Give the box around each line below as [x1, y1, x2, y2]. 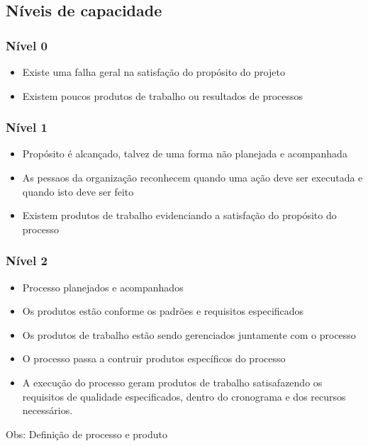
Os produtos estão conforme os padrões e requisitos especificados [22, 303, 304, 318]
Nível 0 [6, 36, 48, 54]
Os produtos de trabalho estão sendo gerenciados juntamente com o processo [22, 327, 356, 342]
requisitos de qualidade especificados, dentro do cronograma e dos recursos [22, 389, 346, 403]
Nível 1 [6, 118, 48, 136]
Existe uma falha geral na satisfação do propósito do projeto [22, 65, 285, 79]
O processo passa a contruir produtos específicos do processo [22, 351, 286, 366]
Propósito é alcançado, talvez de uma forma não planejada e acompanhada [22, 146, 347, 161]
